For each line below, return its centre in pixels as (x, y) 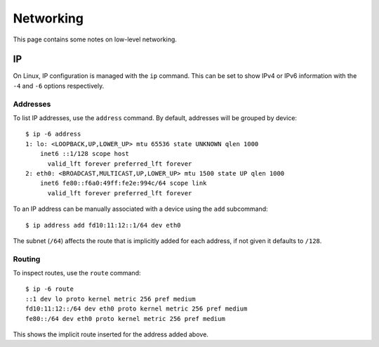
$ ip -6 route (49, 289)
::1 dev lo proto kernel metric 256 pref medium (111, 299)
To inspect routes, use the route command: (77, 273)
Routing (27, 258)
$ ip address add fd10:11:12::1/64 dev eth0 (104, 225)
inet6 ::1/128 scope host (85, 154)
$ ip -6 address (53, 134)
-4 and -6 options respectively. (59, 86)
